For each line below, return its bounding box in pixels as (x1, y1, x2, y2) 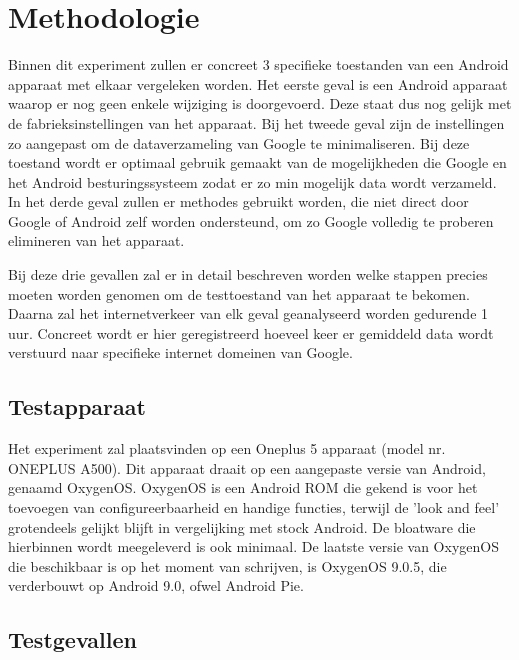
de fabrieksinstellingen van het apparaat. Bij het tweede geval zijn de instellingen (8, 112, 505, 133)
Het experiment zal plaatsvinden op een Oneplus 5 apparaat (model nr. (8, 438, 446, 459)
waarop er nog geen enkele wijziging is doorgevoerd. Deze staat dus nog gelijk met (8, 93, 512, 114)
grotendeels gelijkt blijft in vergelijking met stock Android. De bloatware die (8, 516, 476, 537)
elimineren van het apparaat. (8, 230, 185, 251)
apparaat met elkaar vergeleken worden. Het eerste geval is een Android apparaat (8, 73, 508, 94)
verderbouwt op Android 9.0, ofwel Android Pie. (8, 575, 304, 596)
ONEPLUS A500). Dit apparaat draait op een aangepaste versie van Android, (8, 457, 486, 478)
